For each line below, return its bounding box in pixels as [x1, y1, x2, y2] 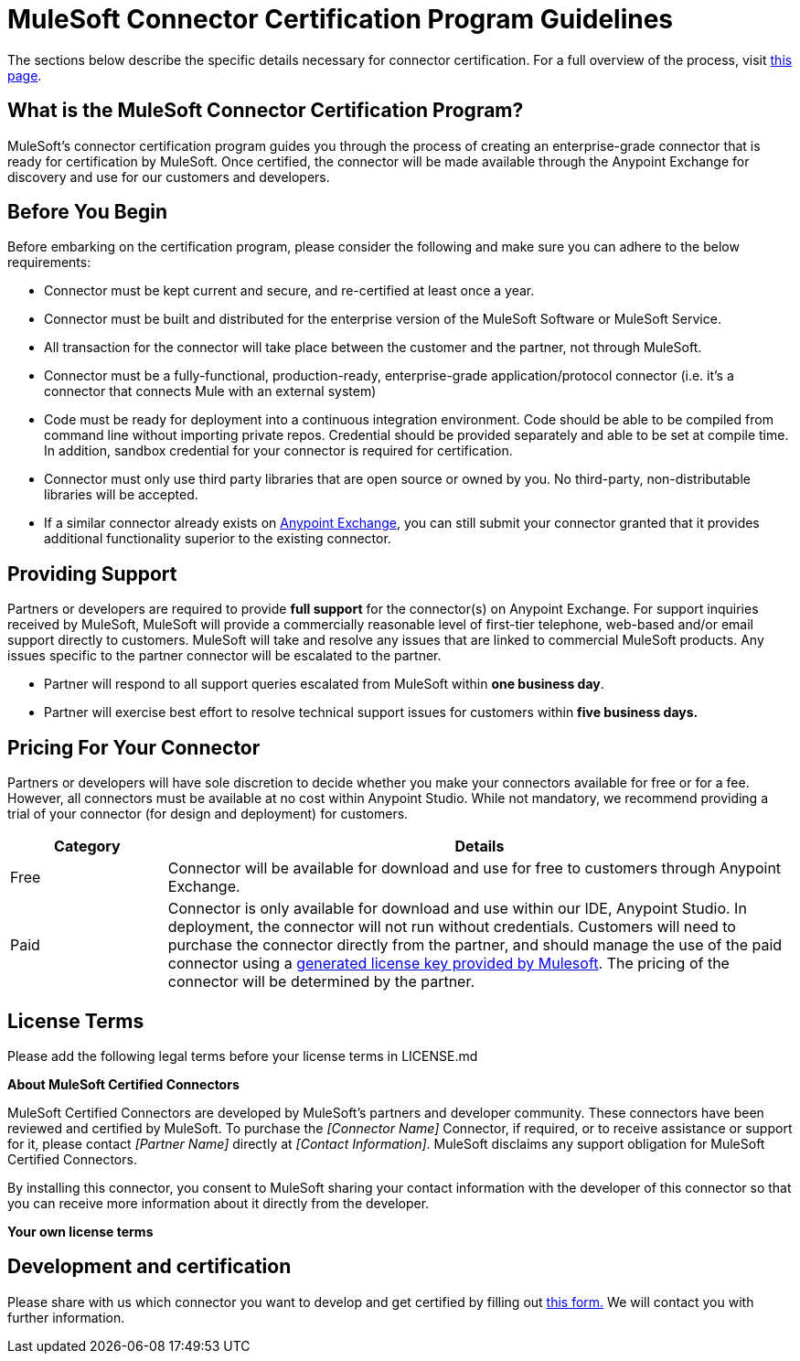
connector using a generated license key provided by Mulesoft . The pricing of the [167, 954, 730, 973]
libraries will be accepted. [44, 487, 198, 503]
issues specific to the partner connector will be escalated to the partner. [7, 648, 442, 664]
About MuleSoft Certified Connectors [7, 1076, 240, 1092]
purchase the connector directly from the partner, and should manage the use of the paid [167, 936, 783, 955]
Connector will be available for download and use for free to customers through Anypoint [167, 859, 782, 878]
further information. [7, 1309, 125, 1325]
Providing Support [7, 562, 177, 585]
